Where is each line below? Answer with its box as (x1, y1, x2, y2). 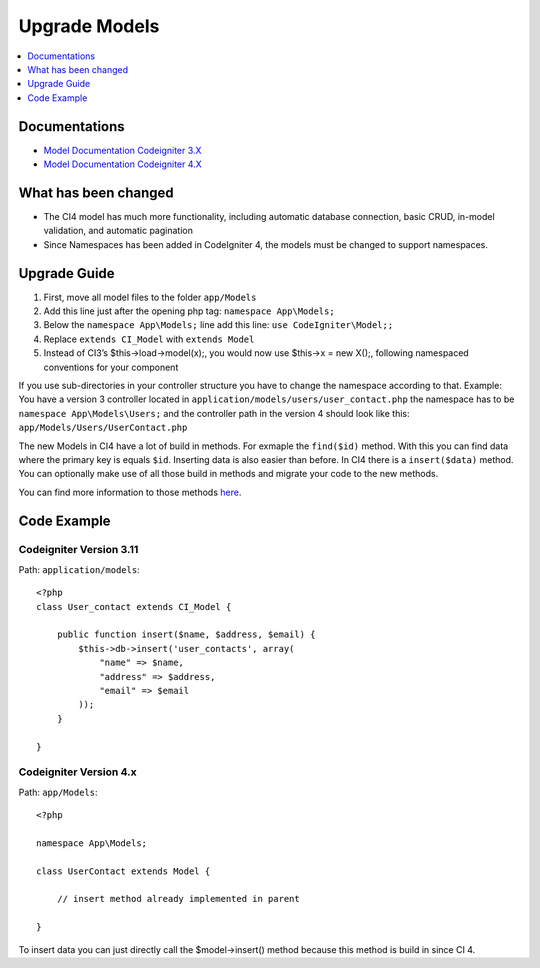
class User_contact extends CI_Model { (36, 601, 232, 612)
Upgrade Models (18, 15, 160, 37)
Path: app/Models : (18, 786, 98, 798)
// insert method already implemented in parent (56, 893, 300, 905)
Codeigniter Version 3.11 (18, 543, 139, 557)
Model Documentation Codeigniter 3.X (43, 144, 202, 156)
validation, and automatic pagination (43, 225, 194, 237)
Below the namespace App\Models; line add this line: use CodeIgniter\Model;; (43, 319, 394, 331)
